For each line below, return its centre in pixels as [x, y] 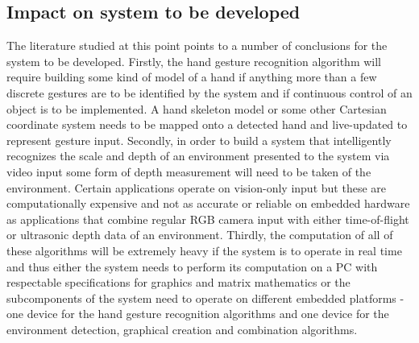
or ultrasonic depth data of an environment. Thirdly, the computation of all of [200, 235]
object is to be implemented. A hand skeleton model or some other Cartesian [197, 108]
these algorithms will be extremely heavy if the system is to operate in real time [204, 250]
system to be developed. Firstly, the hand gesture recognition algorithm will [194, 61]
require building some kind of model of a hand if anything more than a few [192, 77]
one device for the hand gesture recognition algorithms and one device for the [198, 314]
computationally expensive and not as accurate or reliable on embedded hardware [208, 203]
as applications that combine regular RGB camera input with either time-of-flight [208, 219]
